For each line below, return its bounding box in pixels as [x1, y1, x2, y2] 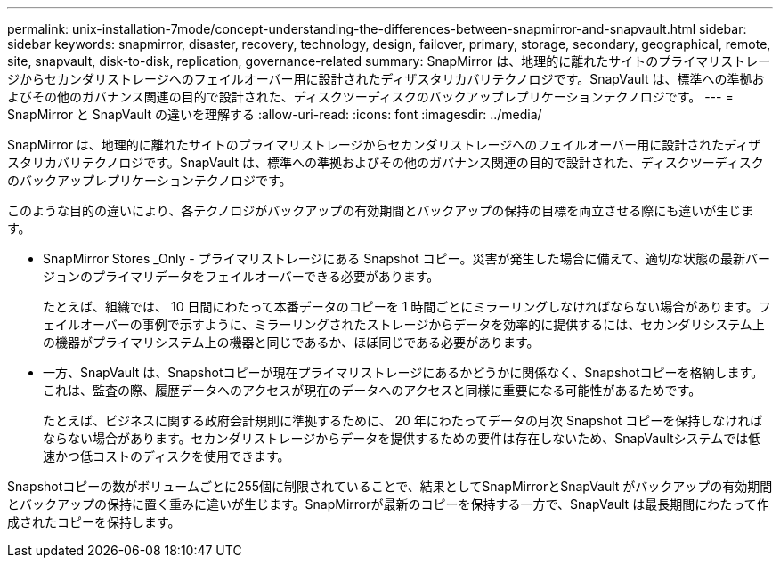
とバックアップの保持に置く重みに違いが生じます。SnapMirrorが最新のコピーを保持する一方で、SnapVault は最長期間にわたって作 [7, 496, 769, 512]
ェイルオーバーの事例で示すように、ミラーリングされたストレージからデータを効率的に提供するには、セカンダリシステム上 [43, 317, 765, 332]
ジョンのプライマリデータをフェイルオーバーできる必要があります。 [43, 269, 440, 284]
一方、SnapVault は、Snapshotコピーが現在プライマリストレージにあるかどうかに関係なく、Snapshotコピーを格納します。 [43, 365, 764, 380]
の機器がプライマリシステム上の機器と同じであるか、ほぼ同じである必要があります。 [43, 335, 540, 350]
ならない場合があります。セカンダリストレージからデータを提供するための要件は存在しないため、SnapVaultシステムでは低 [43, 431, 761, 446]
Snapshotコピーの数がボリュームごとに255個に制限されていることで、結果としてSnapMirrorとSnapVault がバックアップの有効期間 [7, 479, 773, 494]
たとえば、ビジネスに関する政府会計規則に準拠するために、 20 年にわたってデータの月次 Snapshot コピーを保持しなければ [43, 413, 763, 428]
